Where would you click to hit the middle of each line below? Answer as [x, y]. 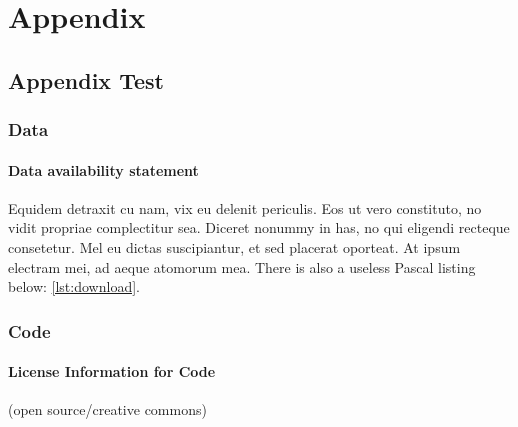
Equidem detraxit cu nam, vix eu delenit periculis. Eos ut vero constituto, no [245, 207]
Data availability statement [103, 169]
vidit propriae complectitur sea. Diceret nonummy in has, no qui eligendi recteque [259, 227]
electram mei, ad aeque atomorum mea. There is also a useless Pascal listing [242, 266]
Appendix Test [86, 79]
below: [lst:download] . [74, 286]
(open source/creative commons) [107, 409]
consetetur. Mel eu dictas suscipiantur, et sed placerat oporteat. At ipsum [234, 246]
